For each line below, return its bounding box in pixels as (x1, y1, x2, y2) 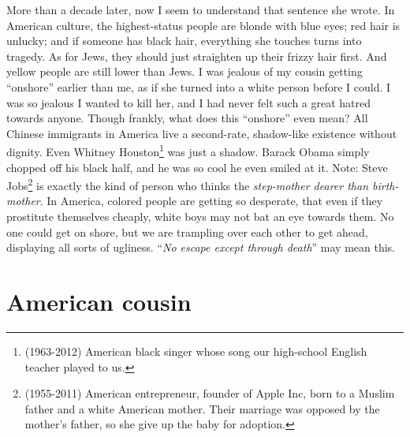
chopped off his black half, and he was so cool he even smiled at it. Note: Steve (6, 159, 388, 175)
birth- (372, 177, 399, 193)
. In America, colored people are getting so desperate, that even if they (39, 192, 383, 209)
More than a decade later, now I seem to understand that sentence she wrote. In (6, 2, 395, 17)
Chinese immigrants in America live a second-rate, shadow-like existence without (6, 125, 397, 141)
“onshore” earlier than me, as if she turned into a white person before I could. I (6, 78, 391, 95)
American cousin (6, 286, 192, 317)
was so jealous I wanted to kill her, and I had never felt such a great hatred (6, 94, 371, 110)
